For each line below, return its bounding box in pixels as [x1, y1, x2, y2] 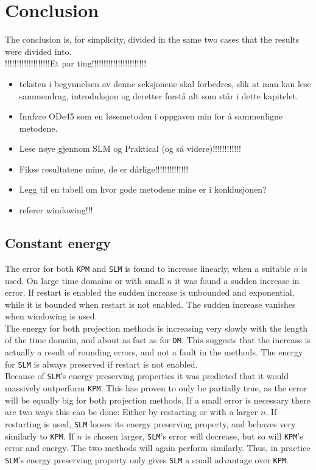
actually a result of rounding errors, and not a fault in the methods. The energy [5, 346, 303, 358]
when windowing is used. [5, 310, 97, 322]
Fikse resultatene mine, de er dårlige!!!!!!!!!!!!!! [19, 162, 189, 175]
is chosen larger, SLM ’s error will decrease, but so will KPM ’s [85, 429, 303, 442]
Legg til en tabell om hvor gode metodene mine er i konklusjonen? [19, 183, 267, 196]
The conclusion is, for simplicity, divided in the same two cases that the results [5, 33, 300, 46]
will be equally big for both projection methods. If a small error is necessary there [5, 393, 311, 406]
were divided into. [5, 45, 72, 57]
